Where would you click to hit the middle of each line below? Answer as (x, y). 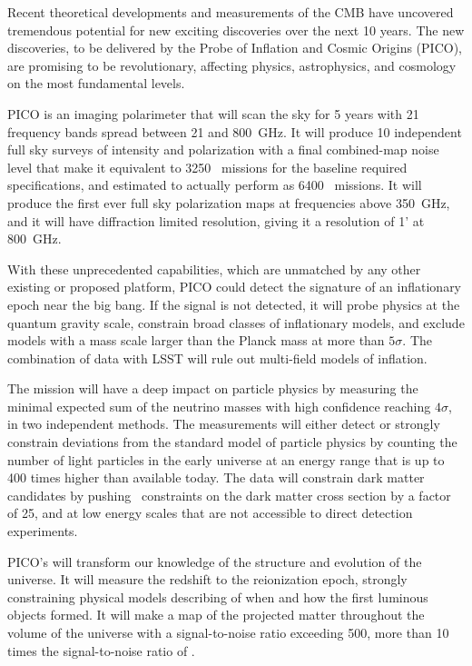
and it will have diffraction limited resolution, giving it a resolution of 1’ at (216, 220)
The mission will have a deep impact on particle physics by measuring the (213, 388)
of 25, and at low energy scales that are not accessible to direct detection (210, 513)
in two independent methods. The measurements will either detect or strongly (224, 424)
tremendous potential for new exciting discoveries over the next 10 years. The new (236, 30)
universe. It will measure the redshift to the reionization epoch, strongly (207, 579)
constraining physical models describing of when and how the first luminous (218, 596)
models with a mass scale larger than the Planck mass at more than (196, 340)
